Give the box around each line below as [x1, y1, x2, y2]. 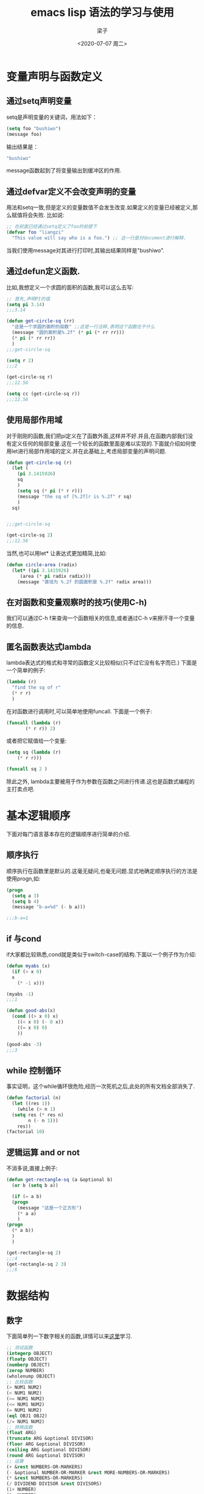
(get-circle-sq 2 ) [6, 532, 53, 538]
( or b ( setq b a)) [12, 1183, 59, 1189]
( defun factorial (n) [6, 1095, 62, 1101]
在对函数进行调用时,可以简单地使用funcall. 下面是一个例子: [6, 708, 152, 715]
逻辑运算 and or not [6, 1147, 80, 1158]
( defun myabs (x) [6, 963, 51, 969]
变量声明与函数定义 [6, 69, 103, 84]
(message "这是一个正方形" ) [17, 1204, 82, 1211]
